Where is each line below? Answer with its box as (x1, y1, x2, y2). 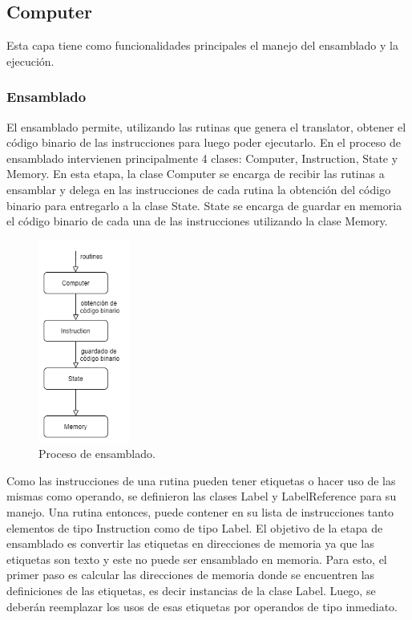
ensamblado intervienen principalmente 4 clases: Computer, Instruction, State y (6, 149, 398, 166)
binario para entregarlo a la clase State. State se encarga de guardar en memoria (6, 197, 402, 213)
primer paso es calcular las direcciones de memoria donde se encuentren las (6, 566, 375, 583)
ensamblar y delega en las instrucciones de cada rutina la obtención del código (6, 180, 391, 197)
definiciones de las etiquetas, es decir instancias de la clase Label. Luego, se (6, 582, 376, 599)
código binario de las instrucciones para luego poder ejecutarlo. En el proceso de (6, 134, 401, 151)
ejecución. (6, 52, 55, 69)
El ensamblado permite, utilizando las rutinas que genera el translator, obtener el (6, 118, 406, 135)
